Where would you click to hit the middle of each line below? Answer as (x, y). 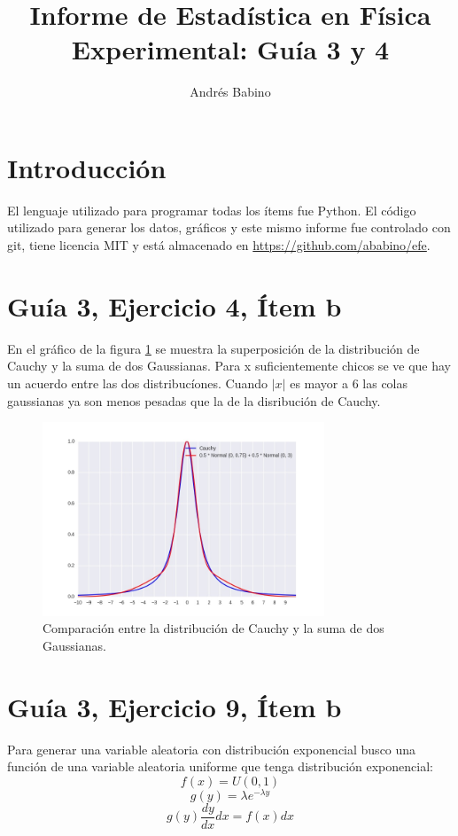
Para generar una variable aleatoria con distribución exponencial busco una (212, 749)
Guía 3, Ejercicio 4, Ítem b (175, 305)
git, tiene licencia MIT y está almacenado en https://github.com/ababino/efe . (219, 245)
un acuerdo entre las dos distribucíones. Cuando (138, 383)
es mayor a (319, 383)
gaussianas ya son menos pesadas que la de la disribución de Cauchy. (194, 400)
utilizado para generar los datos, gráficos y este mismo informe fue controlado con (229, 227)
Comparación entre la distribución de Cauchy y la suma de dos (213, 628)
